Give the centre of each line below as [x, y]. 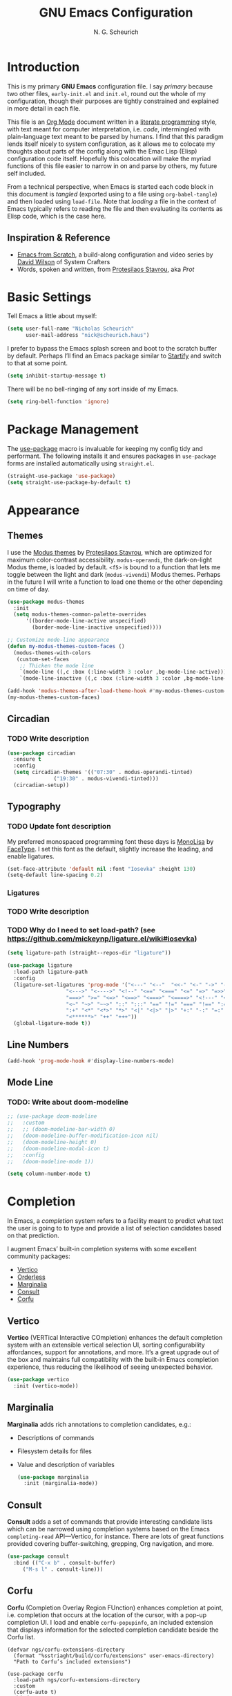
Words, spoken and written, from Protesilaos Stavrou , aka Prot [106, 269]
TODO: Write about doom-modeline [68, 1103]
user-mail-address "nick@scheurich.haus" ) [87, 335]
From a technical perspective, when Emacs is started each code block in [110, 186]
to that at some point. [37, 363]
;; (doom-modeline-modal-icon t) [58, 1149]
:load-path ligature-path [51, 972]
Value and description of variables [66, 1464]
